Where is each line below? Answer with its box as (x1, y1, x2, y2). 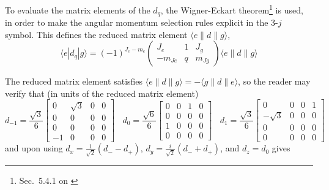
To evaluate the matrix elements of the (5, 3, 150, 16)
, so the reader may (238, 75, 311, 88)
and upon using (5, 142, 63, 154)
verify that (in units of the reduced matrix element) (5, 86, 199, 99)
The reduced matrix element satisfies (5, 75, 143, 88)
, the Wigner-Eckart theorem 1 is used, (160, 2, 303, 16)
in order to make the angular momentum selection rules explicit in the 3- (5, 16, 278, 29)
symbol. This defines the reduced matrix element (5, 28, 188, 40)
